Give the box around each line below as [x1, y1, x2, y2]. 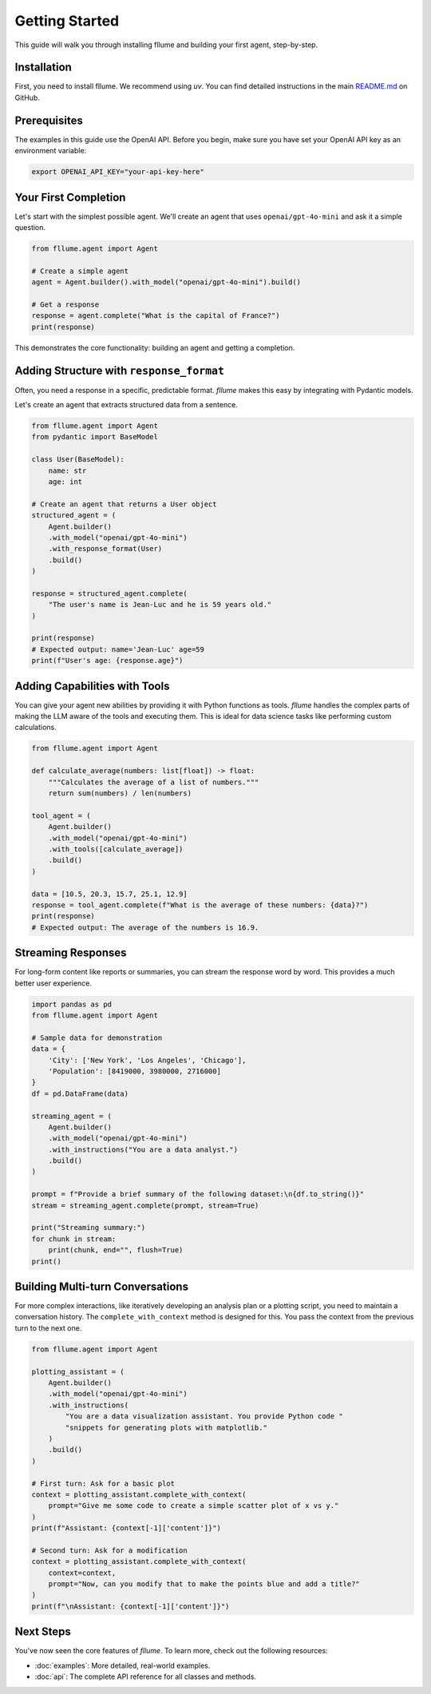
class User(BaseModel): [31, 455, 125, 464]
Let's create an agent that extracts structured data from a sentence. [14, 400, 239, 410]
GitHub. [14, 93, 40, 102]
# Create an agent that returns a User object [31, 499, 217, 509]
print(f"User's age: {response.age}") [31, 656, 184, 665]
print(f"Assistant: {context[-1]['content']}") [31, 1524, 221, 1533]
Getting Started [14, 12, 120, 30]
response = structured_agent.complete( [31, 589, 188, 598]
